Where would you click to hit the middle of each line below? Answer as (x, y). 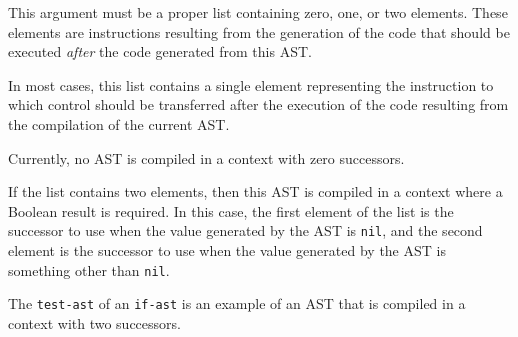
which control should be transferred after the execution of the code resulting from (258, 104)
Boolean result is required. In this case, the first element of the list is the (231, 210)
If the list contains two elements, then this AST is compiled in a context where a (255, 191)
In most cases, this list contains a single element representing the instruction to (251, 84)
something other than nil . (89, 269)
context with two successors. (94, 322)
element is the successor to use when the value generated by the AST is (227, 250)
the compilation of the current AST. (119, 123)
